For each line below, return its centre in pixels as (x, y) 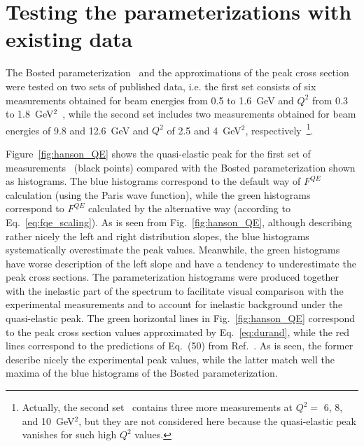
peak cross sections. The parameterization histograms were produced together (172, 277)
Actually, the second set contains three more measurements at (157, 407)
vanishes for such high (69, 434)
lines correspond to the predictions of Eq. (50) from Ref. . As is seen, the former (180, 346)
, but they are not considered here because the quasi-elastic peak (217, 420)
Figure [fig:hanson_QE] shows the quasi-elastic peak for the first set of (158, 153)
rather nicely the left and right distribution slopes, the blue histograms (157, 236)
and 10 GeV (48, 420)
